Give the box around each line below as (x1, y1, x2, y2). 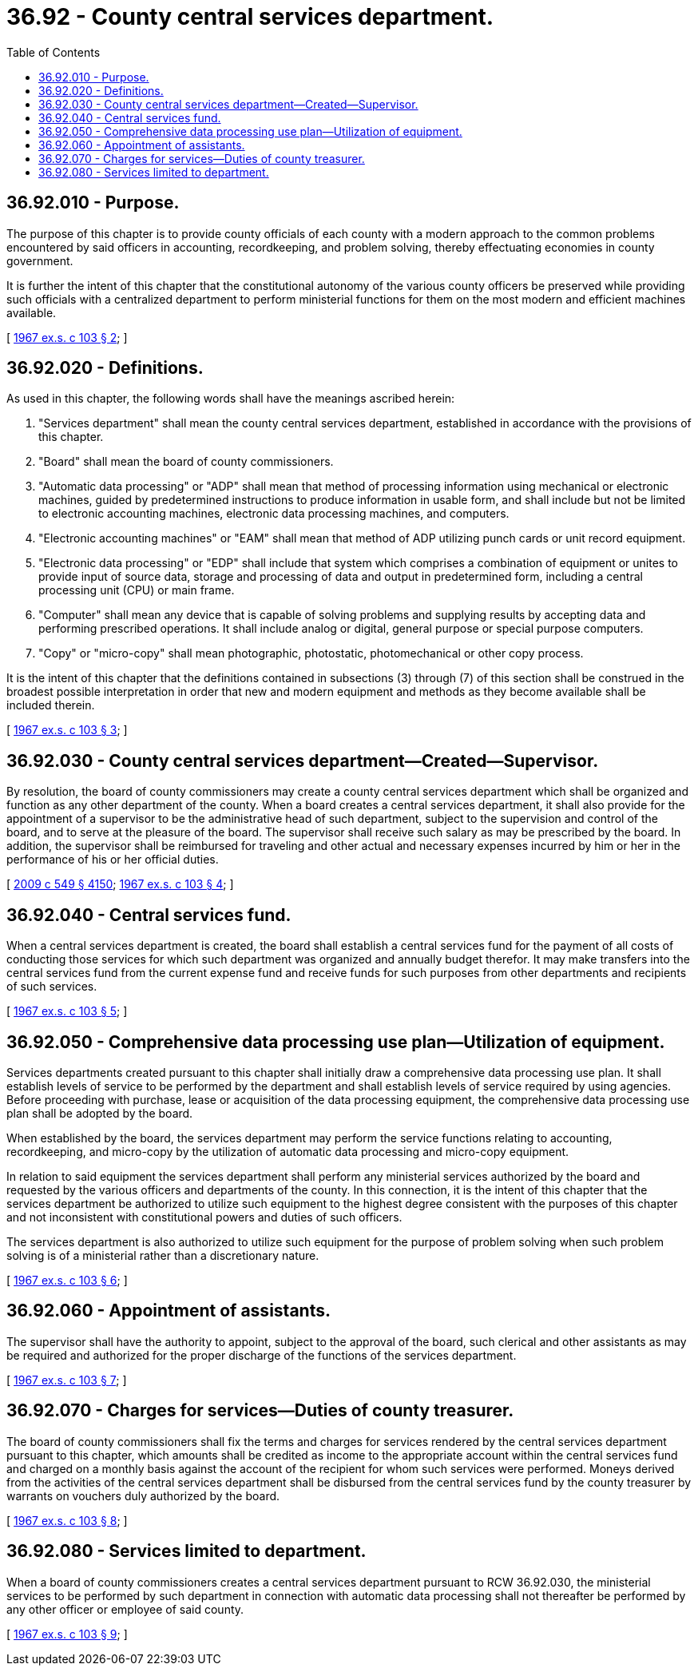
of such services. (6, 979, 97, 994)
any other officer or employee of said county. (6, 1602, 244, 1616)
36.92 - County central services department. (6, 3, 494, 30)
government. (6, 253, 73, 268)
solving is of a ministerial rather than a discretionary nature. (6, 1248, 319, 1262)
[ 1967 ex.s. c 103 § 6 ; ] (6, 1273, 128, 1287)
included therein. (6, 698, 95, 713)
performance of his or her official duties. (6, 852, 219, 867)
